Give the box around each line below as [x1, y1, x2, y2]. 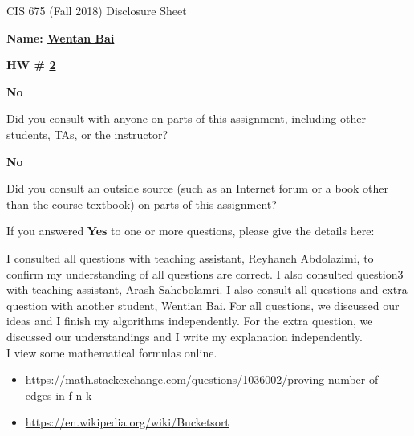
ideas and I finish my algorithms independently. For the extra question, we [6, 312, 373, 329]
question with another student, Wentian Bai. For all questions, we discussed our [6, 296, 400, 313]
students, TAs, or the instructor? [6, 125, 168, 142]
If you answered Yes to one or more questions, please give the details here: [6, 222, 375, 239]
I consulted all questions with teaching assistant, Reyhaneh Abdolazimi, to [6, 249, 374, 266]
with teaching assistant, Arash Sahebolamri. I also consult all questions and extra [6, 281, 408, 298]
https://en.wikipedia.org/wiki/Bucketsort [25, 414, 229, 430]
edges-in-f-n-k [25, 386, 92, 403]
